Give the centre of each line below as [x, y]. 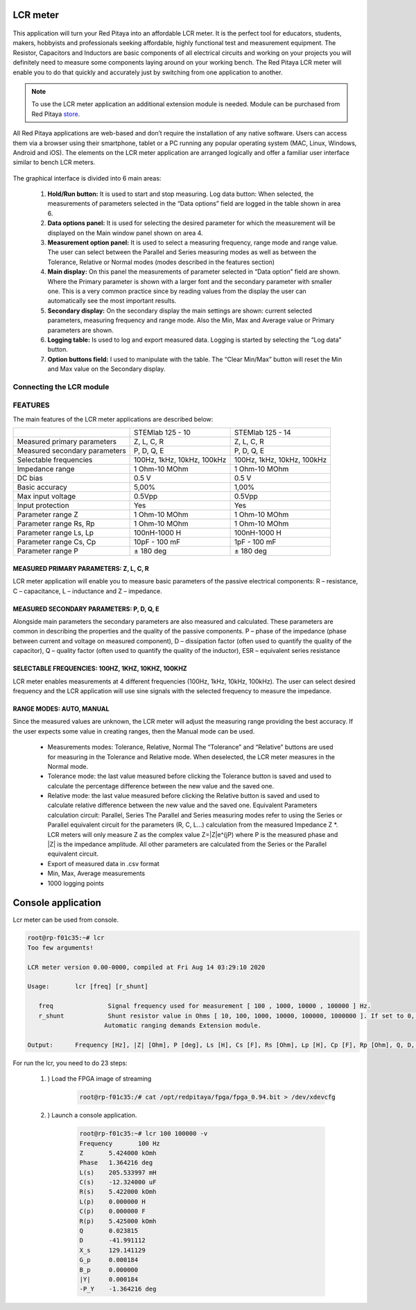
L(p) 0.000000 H [112, 1201]
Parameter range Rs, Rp [56, 524]
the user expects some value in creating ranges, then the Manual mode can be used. [134, 731]
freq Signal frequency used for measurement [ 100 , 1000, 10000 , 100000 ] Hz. [205, 1006]
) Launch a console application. [92, 1116]
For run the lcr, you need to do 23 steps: [70, 1063]
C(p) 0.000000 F [112, 1211]
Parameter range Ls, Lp [55, 533]
